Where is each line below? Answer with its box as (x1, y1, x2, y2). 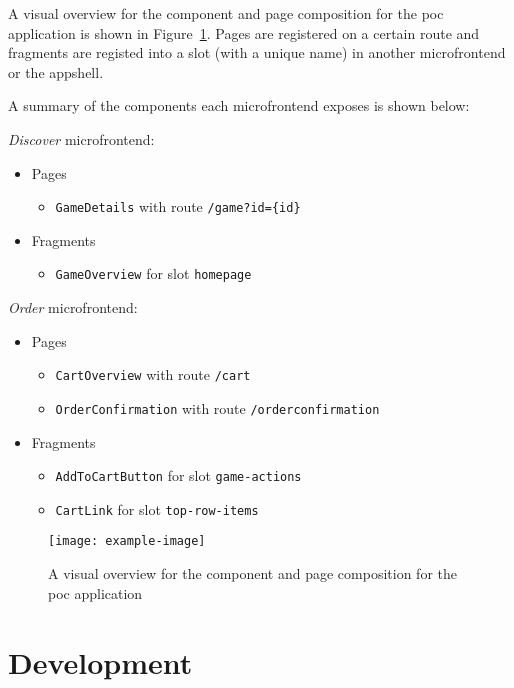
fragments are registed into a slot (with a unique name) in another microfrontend (8, 42, 506, 63)
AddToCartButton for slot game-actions (55, 465, 302, 486)
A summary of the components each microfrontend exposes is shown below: (8, 95, 470, 116)
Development (8, 641, 193, 682)
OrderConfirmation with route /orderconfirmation (55, 397, 380, 418)
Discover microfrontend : (8, 128, 155, 149)
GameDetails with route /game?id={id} (55, 196, 301, 217)
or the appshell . (8, 61, 104, 82)
